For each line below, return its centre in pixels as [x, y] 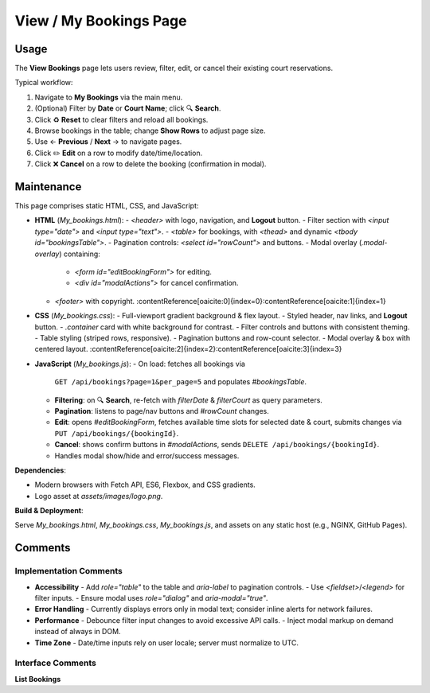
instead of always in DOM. [78, 632]
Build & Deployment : [49, 511]
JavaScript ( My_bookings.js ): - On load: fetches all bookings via [140, 364]
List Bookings [38, 679]
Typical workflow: [44, 83]
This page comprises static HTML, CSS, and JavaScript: [107, 206]
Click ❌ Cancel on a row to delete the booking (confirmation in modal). [150, 164]
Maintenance [48, 187]
